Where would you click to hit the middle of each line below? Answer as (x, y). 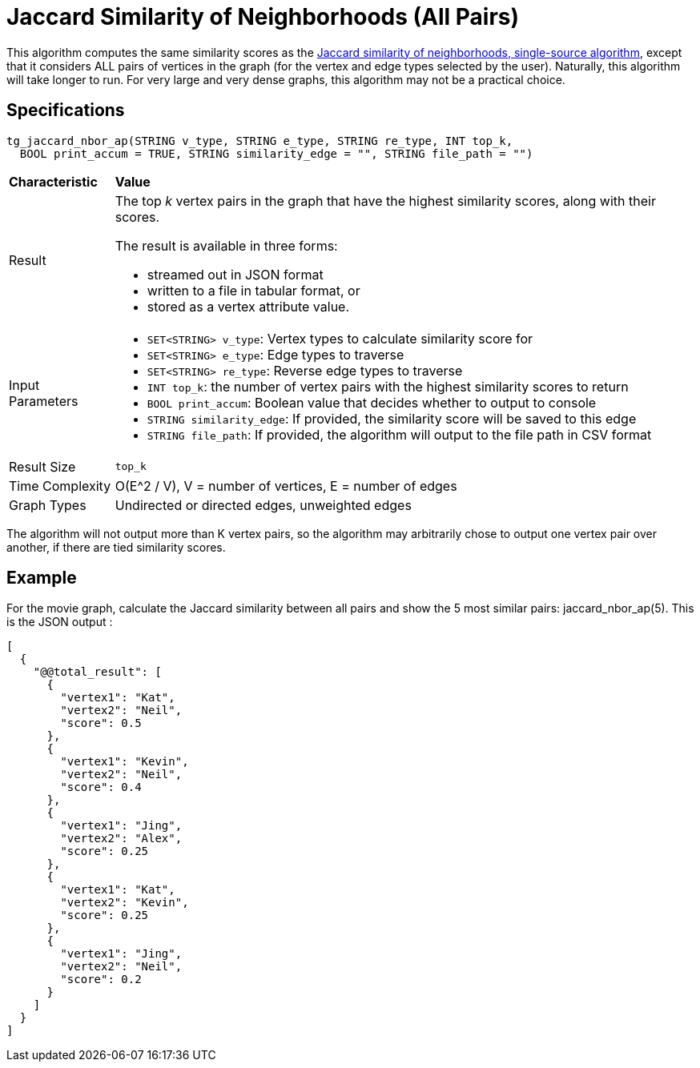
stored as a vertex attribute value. (248, 306)
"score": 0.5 (101, 723)
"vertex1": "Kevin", (125, 762)
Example (42, 578)
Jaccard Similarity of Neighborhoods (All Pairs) (263, 17)
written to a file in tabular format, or (253, 290)
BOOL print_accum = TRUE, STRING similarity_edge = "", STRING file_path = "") (276, 153)
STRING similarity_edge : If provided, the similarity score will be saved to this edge (392, 418)
